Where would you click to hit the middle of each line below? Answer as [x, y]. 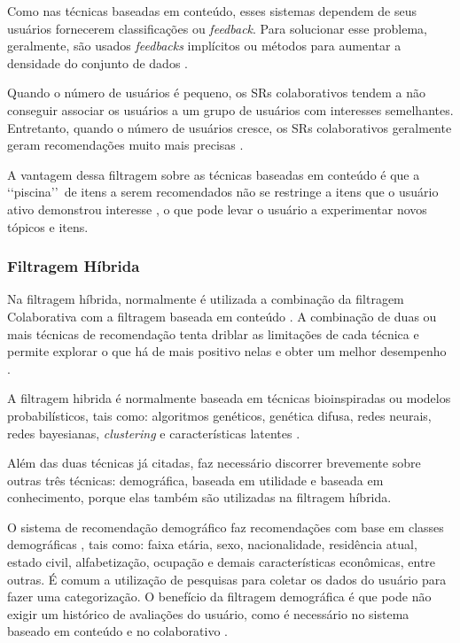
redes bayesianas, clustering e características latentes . [154, 433]
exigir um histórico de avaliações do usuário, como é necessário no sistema [208, 613]
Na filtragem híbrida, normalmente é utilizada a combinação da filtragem [206, 299]
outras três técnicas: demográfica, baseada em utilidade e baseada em [195, 480]
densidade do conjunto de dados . [97, 62]
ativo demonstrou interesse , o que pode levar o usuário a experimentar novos [217, 209]
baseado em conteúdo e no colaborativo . [118, 631]
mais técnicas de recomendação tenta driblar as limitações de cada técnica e [213, 333]
